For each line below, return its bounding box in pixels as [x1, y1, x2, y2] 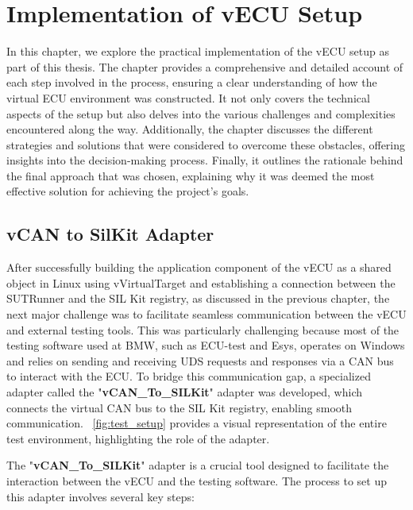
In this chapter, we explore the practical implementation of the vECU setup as [6, 43, 389, 60]
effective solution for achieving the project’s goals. [6, 183, 249, 199]
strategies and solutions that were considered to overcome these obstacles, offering [6, 136, 406, 153]
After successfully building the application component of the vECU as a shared [6, 259, 392, 276]
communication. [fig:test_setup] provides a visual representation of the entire [6, 415, 387, 431]
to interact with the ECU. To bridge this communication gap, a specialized [6, 368, 371, 384]
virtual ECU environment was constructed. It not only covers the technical [6, 89, 370, 106]
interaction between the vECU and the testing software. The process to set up [6, 472, 387, 489]
